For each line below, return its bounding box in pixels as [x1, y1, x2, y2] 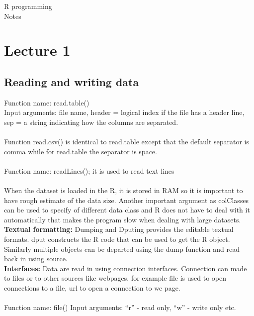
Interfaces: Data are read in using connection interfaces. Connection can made [4, 263, 247, 273]
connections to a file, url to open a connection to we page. [4, 283, 180, 293]
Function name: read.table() [4, 97, 89, 107]
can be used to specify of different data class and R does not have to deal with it [4, 205, 250, 215]
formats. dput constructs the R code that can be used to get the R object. [4, 234, 230, 244]
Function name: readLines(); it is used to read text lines [4, 165, 174, 176]
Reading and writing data [4, 74, 139, 89]
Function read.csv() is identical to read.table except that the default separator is [4, 136, 250, 147]
